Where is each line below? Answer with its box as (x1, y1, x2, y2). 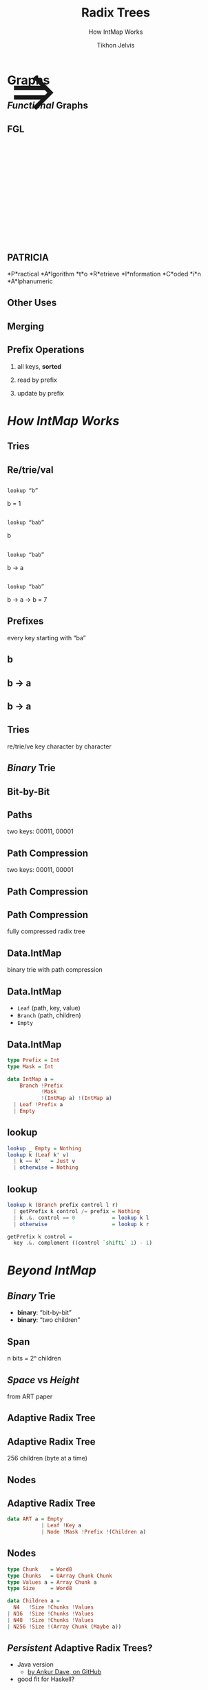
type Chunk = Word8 (7, 1566, 72, 1573)
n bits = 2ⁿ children (7, 1354, 61, 1363)
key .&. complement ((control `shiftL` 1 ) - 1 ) (13, 1239, 153, 1247)
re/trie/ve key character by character (7, 742, 112, 751)
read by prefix (17, 376, 57, 384)
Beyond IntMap (7, 1263, 96, 1279)
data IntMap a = (7, 1075, 54, 1083)
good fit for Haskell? (17, 1675, 75, 1683)
